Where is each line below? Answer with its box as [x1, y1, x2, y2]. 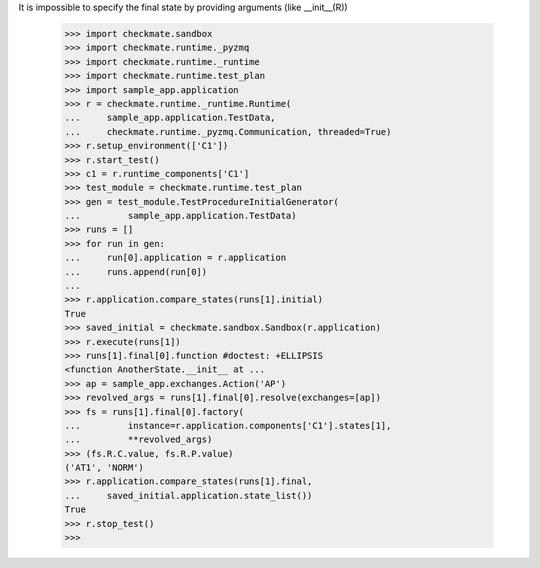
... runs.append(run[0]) [64, 266, 208, 277]
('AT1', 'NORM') [64, 462, 145, 474]
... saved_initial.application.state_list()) [64, 490, 313, 501]
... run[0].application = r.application [64, 252, 287, 264]
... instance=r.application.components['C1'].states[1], [64, 420, 392, 431]
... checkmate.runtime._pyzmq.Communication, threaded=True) [64, 126, 392, 137]
